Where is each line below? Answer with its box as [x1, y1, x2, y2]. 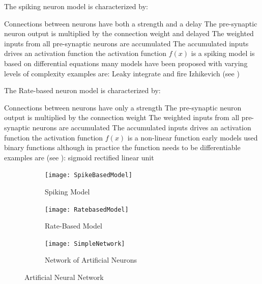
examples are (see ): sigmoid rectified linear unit [4, 152, 154, 162]
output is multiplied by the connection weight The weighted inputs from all [4, 112, 240, 123]
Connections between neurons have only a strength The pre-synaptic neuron [4, 102, 242, 112]
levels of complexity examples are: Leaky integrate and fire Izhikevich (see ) [4, 68, 240, 78]
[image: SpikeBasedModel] [45, 172, 132, 179]
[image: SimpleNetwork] [45, 240, 125, 247]
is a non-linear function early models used [127, 132, 258, 143]
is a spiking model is [191, 48, 255, 59]
